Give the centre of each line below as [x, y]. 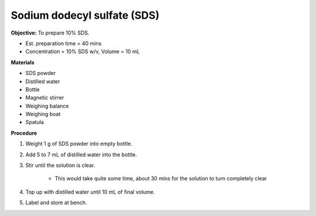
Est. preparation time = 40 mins [63, 43]
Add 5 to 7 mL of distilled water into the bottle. [81, 155]
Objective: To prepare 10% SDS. [50, 33]
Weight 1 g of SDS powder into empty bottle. [79, 144]
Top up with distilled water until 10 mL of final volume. [90, 192]
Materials [23, 62]
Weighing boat [43, 114]
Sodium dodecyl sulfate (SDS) [85, 15]
